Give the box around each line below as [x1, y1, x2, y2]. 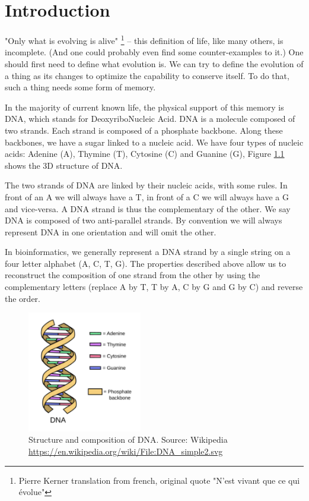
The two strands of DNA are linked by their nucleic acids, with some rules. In [5, 179, 288, 191]
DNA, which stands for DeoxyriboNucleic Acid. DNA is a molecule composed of [5, 112, 295, 125]
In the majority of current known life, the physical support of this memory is [5, 100, 284, 113]
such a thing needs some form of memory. [5, 81, 156, 93]
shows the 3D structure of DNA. [5, 159, 123, 171]
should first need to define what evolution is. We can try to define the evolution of [5, 57, 304, 70]
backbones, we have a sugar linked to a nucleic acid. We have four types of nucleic [5, 136, 304, 148]
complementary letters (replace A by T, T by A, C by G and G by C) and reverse [5, 281, 303, 293]
